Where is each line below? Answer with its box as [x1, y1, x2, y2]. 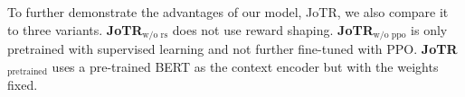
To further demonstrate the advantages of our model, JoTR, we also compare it [7, 3, 449, 21]
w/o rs [142, 31, 168, 40]
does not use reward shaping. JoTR [172, 20, 374, 39]
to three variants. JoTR [7, 20, 143, 39]
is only [411, 20, 448, 39]
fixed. [7, 75, 38, 94]
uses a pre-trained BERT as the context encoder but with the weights [52, 57, 439, 75]
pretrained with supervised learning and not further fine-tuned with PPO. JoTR [7, 40, 458, 58]
